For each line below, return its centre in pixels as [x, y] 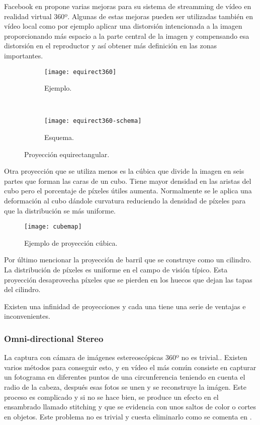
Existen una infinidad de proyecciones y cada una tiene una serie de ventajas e [125, 306]
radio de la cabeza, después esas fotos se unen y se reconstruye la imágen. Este [125, 387]
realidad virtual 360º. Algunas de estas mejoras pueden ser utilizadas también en [128, 16]
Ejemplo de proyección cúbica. [71, 242]
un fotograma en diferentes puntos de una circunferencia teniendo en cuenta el [125, 377]
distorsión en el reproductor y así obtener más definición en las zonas [110, 46]
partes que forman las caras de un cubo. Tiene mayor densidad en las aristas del [128, 181]
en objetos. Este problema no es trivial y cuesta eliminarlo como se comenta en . [128, 416]
